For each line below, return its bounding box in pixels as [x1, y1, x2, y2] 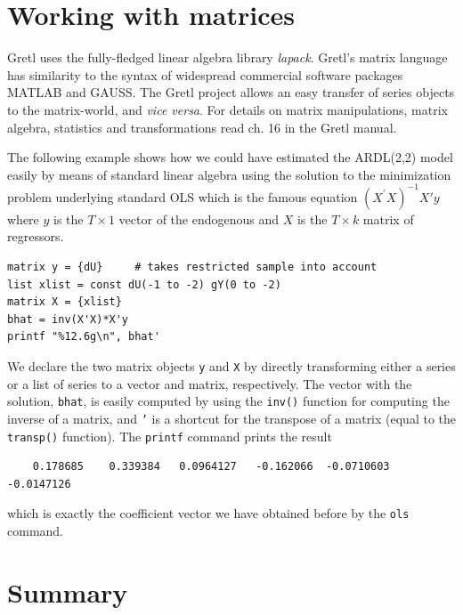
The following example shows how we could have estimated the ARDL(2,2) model [7, 148, 453, 166]
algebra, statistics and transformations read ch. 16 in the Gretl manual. [7, 117, 397, 136]
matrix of [362, 209, 414, 228]
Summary [7, 573, 128, 610]
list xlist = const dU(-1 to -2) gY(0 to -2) [7, 278, 281, 291]
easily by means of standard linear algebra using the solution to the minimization [7, 165, 451, 183]
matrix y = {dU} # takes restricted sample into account [7, 260, 378, 273]
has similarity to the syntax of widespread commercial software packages [7, 65, 403, 84]
